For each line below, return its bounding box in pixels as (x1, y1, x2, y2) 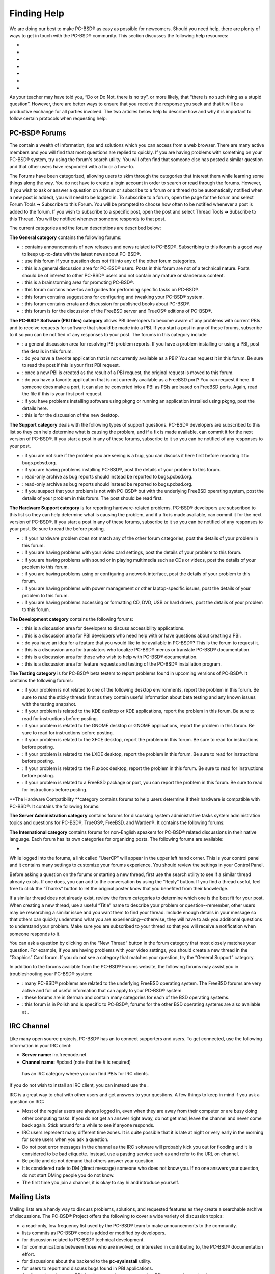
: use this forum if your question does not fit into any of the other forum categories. (22, 258, 197, 264)
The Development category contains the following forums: (9, 616, 133, 622)
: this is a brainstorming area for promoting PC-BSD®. (22, 279, 134, 285)
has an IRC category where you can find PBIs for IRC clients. (22, 1071, 149, 1077)
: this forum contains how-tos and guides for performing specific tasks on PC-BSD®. (22, 286, 200, 293)
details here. (22, 405, 48, 411)
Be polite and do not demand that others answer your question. (22, 1158, 155, 1164)
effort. (22, 1251, 36, 1257)
